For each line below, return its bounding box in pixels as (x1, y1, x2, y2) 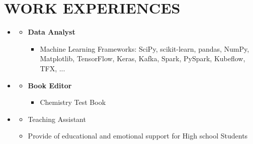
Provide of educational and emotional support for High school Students (28, 130, 248, 141)
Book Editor (28, 80, 72, 90)
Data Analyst (28, 27, 75, 37)
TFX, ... (40, 63, 65, 73)
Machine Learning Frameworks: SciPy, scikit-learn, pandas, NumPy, (40, 43, 249, 54)
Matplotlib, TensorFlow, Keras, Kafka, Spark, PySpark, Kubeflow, (40, 53, 245, 64)
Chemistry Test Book (40, 97, 106, 107)
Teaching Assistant (28, 113, 86, 124)
